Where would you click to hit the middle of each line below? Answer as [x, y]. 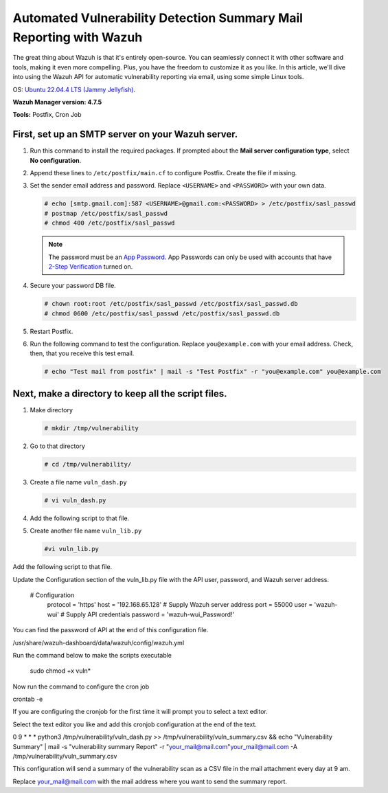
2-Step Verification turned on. [91, 266]
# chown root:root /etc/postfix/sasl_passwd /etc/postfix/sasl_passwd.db [171, 304]
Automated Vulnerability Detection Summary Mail [158, 18]
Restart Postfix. [52, 331]
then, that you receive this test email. [82, 353]
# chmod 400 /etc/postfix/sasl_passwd [110, 223]
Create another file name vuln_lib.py [86, 531]
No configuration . [56, 160]
